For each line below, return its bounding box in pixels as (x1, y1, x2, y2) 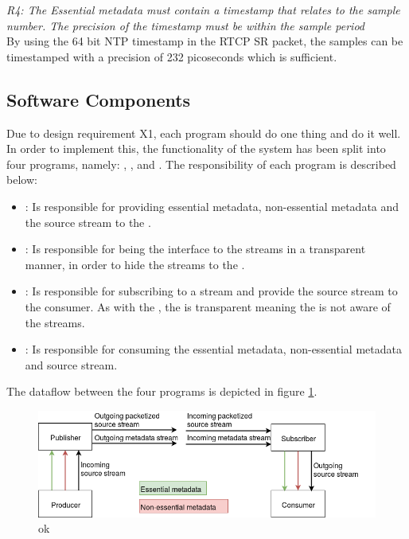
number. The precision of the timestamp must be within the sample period (6, 17, 364, 33)
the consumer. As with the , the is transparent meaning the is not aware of (25, 298, 391, 314)
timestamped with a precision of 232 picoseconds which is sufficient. (6, 48, 337, 64)
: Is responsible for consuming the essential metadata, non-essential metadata (25, 341, 402, 357)
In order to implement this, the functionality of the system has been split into (6, 140, 386, 157)
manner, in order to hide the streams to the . (25, 256, 245, 272)
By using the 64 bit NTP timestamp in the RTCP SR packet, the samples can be (6, 33, 403, 49)
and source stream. (25, 356, 118, 373)
